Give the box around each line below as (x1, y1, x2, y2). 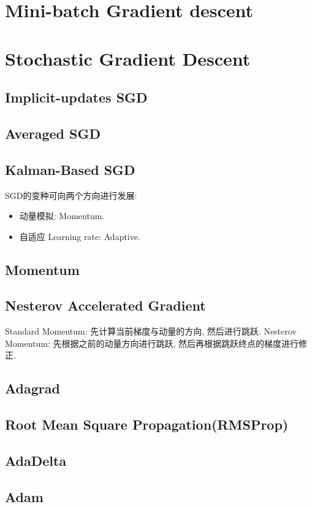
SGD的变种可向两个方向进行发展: (5, 188, 137, 201)
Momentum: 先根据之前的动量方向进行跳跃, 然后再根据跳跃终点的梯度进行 (5, 336, 299, 349)
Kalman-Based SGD (5, 160, 135, 179)
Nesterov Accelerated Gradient (5, 296, 206, 315)
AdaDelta (5, 451, 67, 470)
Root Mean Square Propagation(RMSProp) (5, 415, 289, 434)
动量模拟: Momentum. (19, 209, 105, 222)
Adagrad (5, 379, 60, 398)
